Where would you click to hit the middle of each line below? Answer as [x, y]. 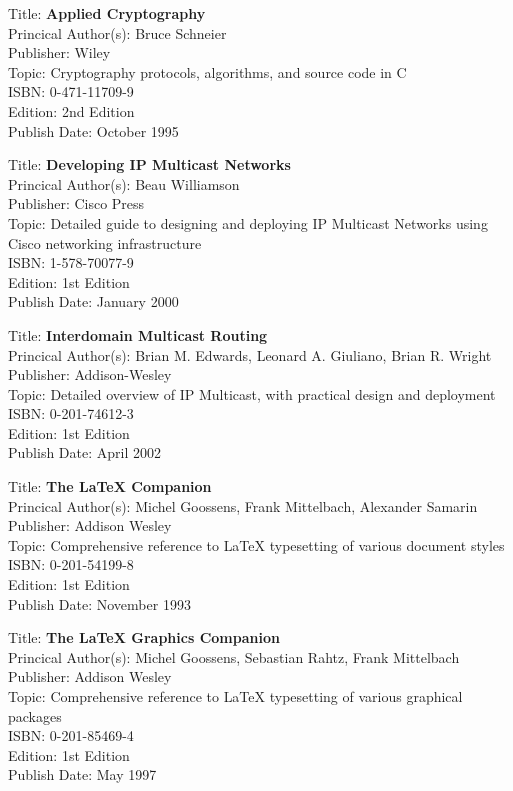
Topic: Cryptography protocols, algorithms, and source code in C [207, 71]
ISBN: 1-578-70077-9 [71, 262]
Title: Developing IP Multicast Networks [149, 164]
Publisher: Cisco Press [76, 203]
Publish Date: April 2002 [84, 452]
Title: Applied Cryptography [107, 13]
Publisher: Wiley [59, 52]
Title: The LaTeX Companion [110, 486]
